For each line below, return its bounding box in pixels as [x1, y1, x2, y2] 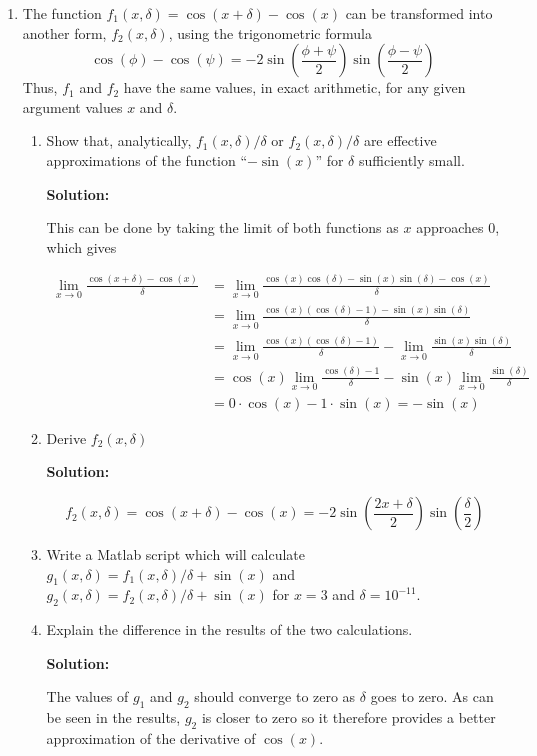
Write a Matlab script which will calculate [46, 544, 305, 565]
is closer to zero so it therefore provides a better [201, 707, 496, 728]
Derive [46, 427, 87, 448]
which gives [46, 236, 117, 257]
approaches [416, 217, 484, 238]
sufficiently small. [358, 149, 465, 170]
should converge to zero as [194, 686, 356, 707]
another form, [22, 22, 107, 43]
